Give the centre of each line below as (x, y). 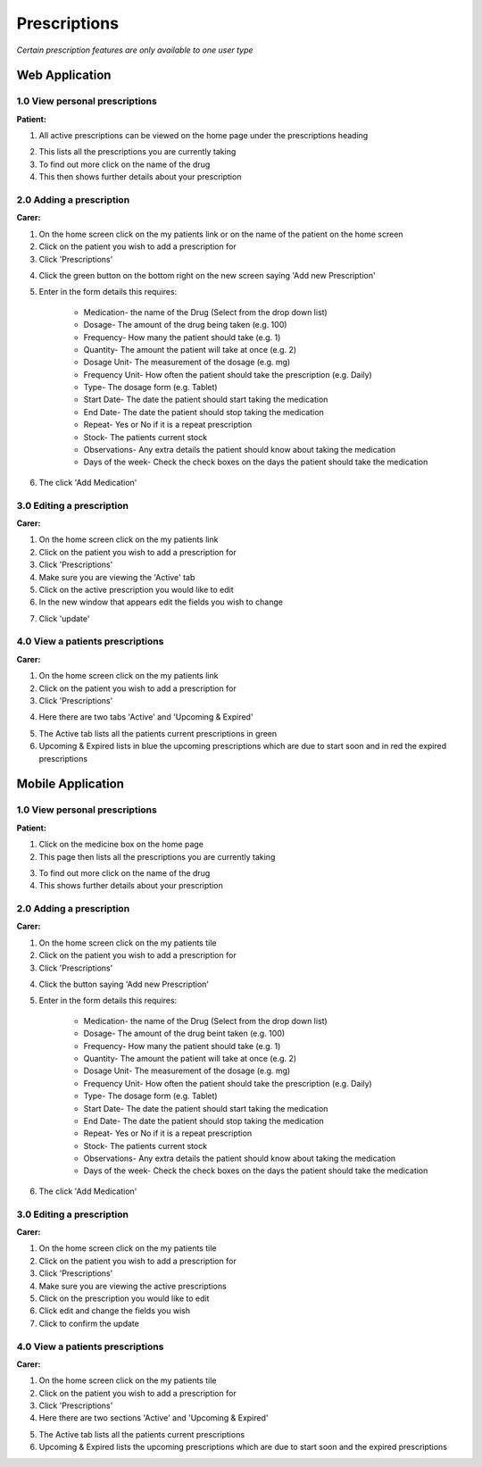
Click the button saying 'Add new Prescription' (124, 984)
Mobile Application (71, 784)
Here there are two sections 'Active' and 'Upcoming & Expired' (154, 1418)
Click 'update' (64, 618)
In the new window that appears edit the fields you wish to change (161, 602)
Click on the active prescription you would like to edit (136, 589)
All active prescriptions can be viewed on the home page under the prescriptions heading (204, 136)
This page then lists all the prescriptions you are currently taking (157, 856)
